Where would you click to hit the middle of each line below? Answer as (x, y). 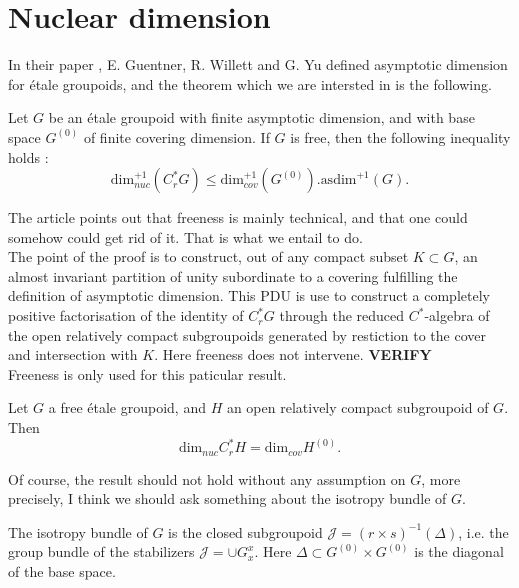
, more (441, 478)
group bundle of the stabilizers (101, 551)
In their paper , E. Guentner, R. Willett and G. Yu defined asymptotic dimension (258, 64)
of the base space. (62, 570)
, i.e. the (483, 531)
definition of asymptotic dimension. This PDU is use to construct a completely (249, 295)
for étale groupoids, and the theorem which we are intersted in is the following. (250, 83)
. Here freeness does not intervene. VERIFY (293, 354)
